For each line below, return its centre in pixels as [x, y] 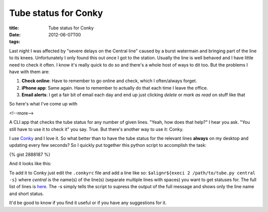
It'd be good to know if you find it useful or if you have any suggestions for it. [88, 203]
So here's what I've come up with [43, 104]
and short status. [27, 194]
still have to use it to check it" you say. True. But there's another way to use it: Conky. [96, 129]
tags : [15, 42]
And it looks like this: [30, 164]
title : [14, 28]
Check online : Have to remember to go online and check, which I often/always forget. [109, 81]
